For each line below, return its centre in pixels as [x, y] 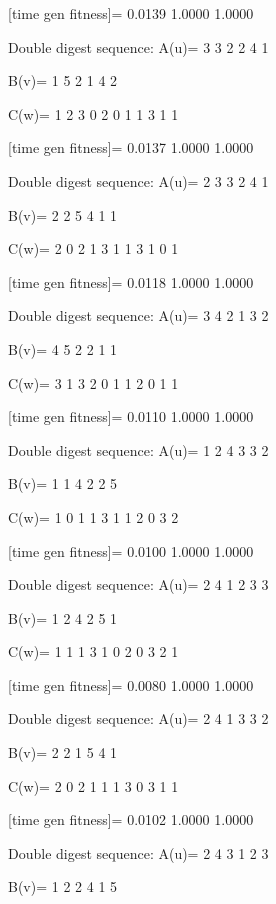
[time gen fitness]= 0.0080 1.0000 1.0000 [131, 684]
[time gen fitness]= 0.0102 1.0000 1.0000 [131, 819]
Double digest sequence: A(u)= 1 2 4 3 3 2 [138, 449]
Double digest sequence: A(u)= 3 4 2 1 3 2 [138, 315]
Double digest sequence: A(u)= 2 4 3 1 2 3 [138, 852]
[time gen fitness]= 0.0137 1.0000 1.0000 [131, 147]
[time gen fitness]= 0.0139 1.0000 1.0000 [131, 13]
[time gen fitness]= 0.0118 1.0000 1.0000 [131, 281]
